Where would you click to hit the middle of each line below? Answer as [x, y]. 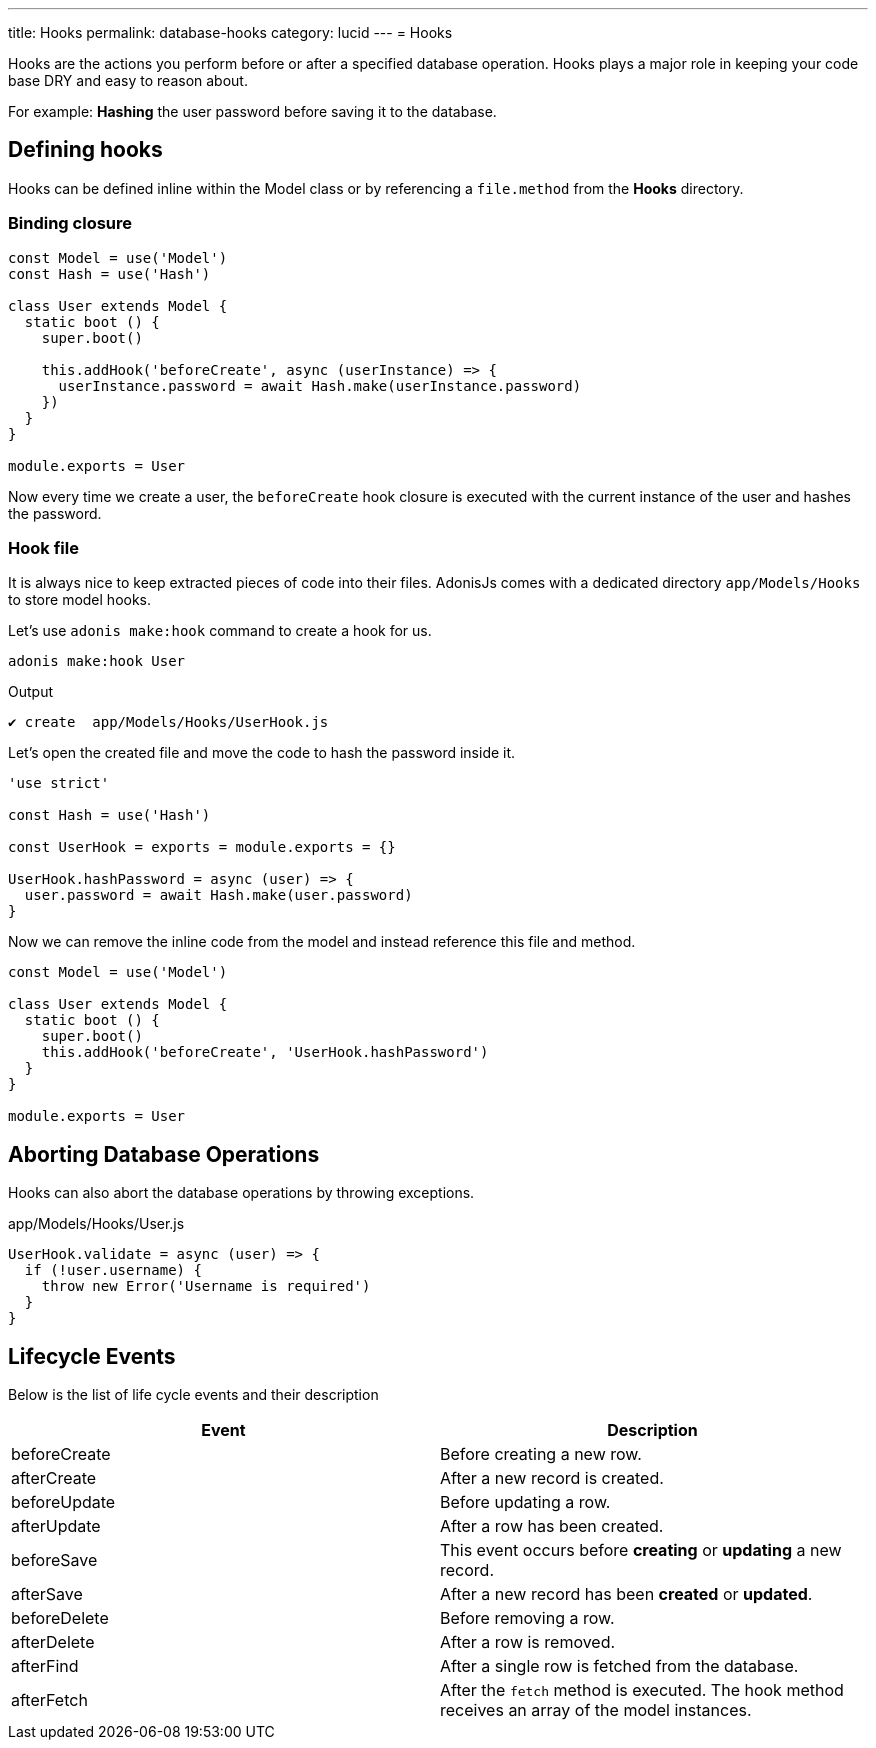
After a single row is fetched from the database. [619, 1666]
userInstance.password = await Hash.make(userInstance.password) [320, 385]
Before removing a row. [527, 1618]
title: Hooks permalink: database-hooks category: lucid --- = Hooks [230, 32]
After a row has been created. [552, 1526]
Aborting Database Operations [164, 1154]
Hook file [43, 547]
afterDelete [53, 1642]
